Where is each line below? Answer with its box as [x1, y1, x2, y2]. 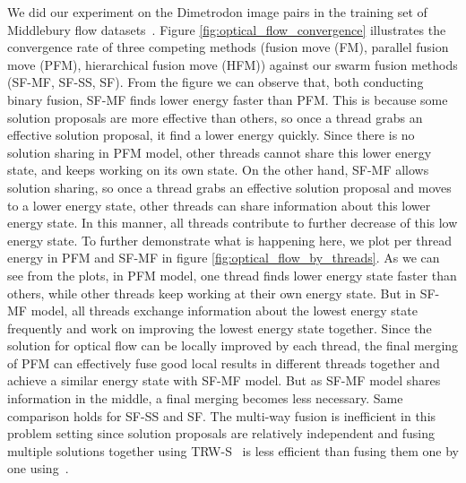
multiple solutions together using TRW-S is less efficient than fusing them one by [7, 441, 459, 460]
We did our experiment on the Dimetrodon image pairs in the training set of [7, 3, 427, 21]
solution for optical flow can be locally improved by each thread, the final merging [7, 336, 459, 355]
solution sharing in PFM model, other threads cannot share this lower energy [7, 142, 432, 161]
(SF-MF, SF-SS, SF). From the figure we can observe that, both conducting [7, 73, 424, 91]
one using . [7, 459, 69, 478]
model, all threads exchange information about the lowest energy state [30, 301, 418, 320]
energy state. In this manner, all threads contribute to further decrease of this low [7, 213, 458, 232]
